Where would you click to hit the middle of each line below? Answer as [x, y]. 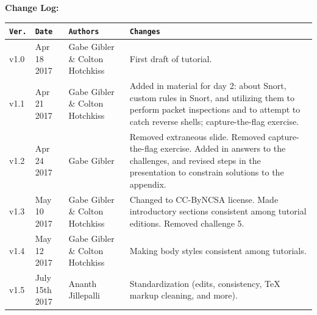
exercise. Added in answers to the [223, 148]
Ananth [83, 283]
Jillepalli [84, 295]
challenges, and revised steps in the [195, 160]
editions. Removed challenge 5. [187, 223]
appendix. [148, 184]
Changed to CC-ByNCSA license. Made [204, 199]
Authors [84, 32]
